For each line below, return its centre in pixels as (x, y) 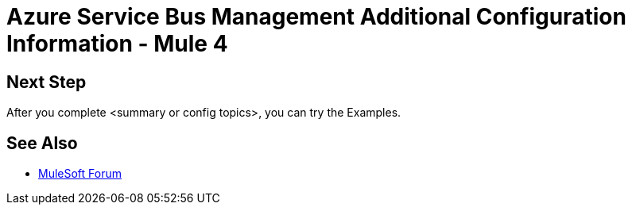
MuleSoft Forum (80, 174)
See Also (42, 143)
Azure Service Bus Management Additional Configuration (316, 17)
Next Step (47, 82)
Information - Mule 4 (117, 44)
